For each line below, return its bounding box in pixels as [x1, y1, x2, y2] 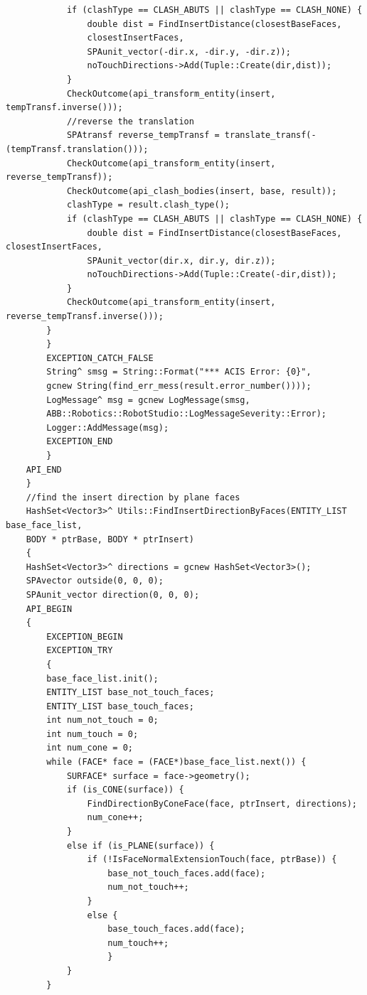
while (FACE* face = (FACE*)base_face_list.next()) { [46, 757, 307, 768]
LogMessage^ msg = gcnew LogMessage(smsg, [46, 394, 250, 405]
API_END [26, 464, 62, 475]
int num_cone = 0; [46, 743, 133, 753]
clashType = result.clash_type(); [66, 200, 230, 210]
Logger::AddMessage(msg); [46, 422, 169, 433]
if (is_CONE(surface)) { [66, 785, 184, 795]
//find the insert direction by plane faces [26, 492, 240, 502]
